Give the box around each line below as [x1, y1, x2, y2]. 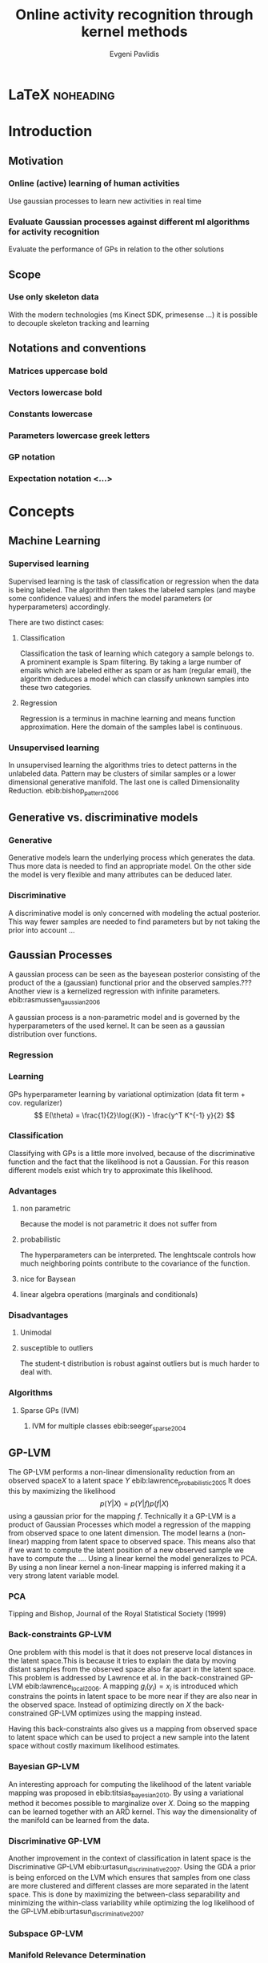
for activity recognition [8, 226, 100, 237]
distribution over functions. [8, 1030, 98, 1039]
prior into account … [8, 925, 75, 934]
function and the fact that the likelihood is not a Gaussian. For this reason [8, 1157, 250, 1166]
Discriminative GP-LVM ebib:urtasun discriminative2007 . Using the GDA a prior [8, 1861, 256, 1873]
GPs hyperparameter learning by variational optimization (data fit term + [8, 1089, 246, 1098]
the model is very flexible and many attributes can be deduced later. [8, 870, 233, 880]
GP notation [8, 451, 56, 462]
